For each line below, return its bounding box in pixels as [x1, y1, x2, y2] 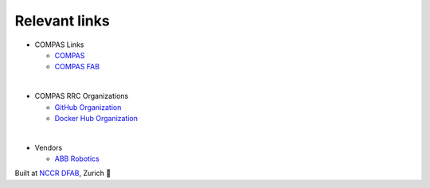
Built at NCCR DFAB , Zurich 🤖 [14, 168, 111, 178]
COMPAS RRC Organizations [34, 92, 129, 101]
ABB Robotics [54, 154, 100, 163]
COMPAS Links [34, 40, 84, 49]
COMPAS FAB [54, 62, 100, 72]
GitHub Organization [54, 102, 122, 112]
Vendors [34, 143, 63, 152]
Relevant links [14, 12, 111, 29]
